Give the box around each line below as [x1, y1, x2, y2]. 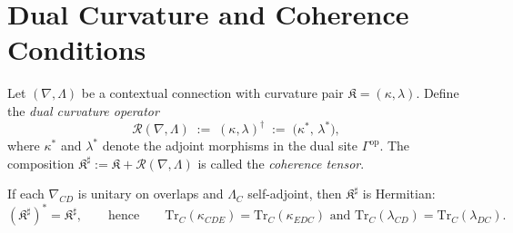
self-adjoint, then [247, 184, 342, 203]
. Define [416, 83, 459, 102]
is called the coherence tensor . [197, 153, 365, 172]
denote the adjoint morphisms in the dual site [102, 136, 357, 154]
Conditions [7, 31, 146, 68]
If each [7, 184, 45, 203]
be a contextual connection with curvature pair [81, 83, 344, 102]
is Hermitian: [362, 184, 436, 203]
